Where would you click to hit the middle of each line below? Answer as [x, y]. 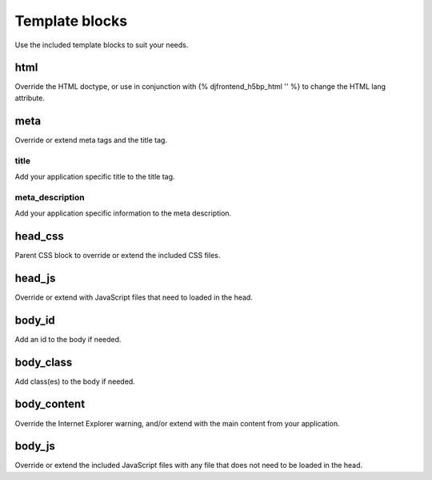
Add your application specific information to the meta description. [123, 213]
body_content [50, 404]
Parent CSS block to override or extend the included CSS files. [118, 255]
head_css [39, 236]
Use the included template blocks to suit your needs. [102, 45]
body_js [35, 446]
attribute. [30, 98]
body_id [35, 320]
